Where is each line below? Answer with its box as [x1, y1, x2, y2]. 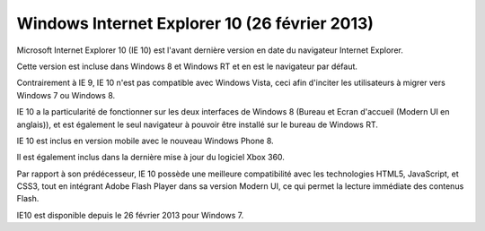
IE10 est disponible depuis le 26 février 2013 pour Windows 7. [16, 210, 244, 220]
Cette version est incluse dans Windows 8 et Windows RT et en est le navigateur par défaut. [16, 61, 358, 72]
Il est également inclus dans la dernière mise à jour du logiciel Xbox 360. [16, 152, 285, 163]
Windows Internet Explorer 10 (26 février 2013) [16, 13, 375, 33]
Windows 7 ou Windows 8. [16, 90, 116, 100]
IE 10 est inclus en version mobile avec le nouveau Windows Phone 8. [16, 135, 274, 146]
